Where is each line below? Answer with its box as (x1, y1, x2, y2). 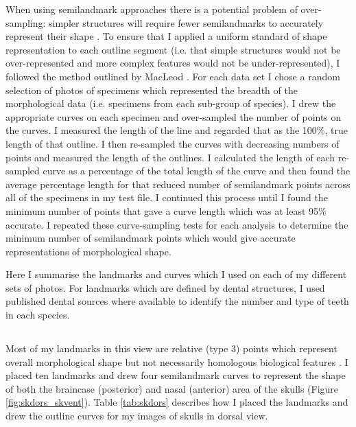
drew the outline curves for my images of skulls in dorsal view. (5, 408, 268, 423)
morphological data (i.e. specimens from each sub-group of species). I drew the (5, 96, 336, 111)
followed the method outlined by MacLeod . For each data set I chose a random (5, 69, 340, 83)
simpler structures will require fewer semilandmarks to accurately (49, 15, 324, 30)
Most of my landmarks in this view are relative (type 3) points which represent (5, 341, 337, 356)
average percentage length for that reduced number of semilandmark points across (5, 176, 351, 191)
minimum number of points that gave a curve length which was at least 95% (5, 203, 327, 218)
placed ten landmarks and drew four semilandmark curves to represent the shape (5, 368, 346, 382)
